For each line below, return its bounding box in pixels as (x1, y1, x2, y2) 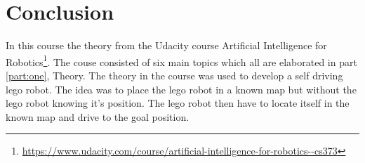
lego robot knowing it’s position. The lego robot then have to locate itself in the (6, 96, 350, 110)
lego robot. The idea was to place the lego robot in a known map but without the (6, 81, 357, 96)
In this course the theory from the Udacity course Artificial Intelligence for (6, 38, 327, 53)
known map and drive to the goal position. (6, 109, 190, 124)
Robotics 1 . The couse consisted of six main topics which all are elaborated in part (6, 52, 357, 69)
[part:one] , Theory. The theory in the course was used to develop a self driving (6, 67, 343, 82)
